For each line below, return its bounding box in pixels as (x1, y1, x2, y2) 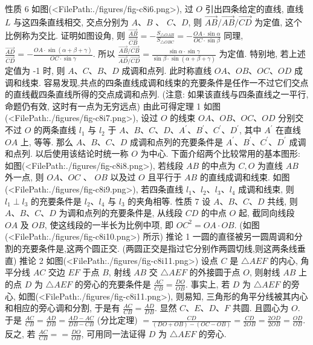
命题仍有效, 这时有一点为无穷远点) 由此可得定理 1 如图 (5, 99, 221, 112)
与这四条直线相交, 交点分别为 (13, 15, 129, 28)
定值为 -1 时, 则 (5, 64, 65, 77)
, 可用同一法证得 (81, 327, 146, 340)
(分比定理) (97, 314, 138, 326)
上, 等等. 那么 (20, 135, 73, 148)
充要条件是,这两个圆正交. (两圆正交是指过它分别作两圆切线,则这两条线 (21, 242, 297, 255)
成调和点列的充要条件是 (130, 135, 224, 148)
